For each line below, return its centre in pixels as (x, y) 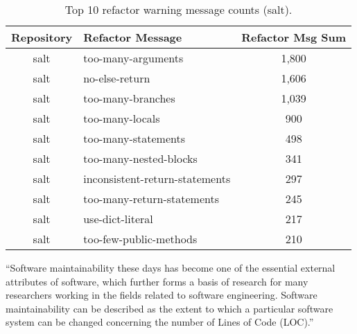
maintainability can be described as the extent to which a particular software (169, 308)
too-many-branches (129, 98)
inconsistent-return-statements (157, 178)
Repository (42, 37)
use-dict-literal (118, 219)
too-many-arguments (133, 58)
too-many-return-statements (151, 199)
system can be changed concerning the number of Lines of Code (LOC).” (160, 322)
